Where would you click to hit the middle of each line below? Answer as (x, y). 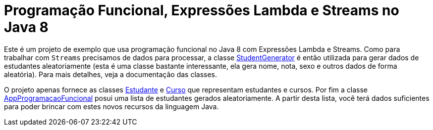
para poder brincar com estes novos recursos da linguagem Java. (111, 106)
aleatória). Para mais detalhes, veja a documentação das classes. (111, 74)
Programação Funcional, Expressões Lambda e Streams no (202, 10)
